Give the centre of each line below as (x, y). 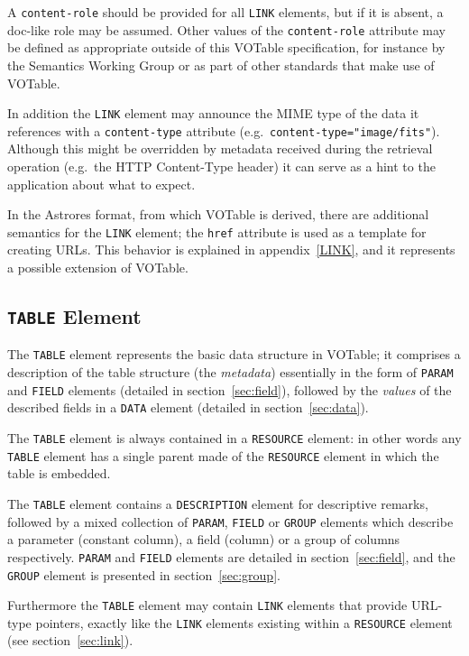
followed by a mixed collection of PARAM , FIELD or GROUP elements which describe (230, 521)
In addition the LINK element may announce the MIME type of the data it (213, 113)
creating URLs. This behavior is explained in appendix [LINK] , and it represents (231, 249)
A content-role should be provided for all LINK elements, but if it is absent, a (225, 12)
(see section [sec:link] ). (70, 640)
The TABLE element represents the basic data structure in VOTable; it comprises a (234, 354)
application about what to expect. (101, 184)
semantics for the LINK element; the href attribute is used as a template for (217, 231)
